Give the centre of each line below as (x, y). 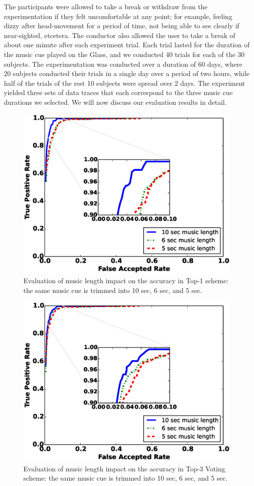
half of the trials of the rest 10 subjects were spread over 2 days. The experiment (125, 83)
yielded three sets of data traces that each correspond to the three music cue (118, 92)
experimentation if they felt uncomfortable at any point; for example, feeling (118, 16)
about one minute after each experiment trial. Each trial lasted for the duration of (127, 45)
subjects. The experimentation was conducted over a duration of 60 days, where (123, 64)
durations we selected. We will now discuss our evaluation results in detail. (115, 102)
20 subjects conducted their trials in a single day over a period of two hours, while (127, 73)
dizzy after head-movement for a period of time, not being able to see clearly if (122, 26)
